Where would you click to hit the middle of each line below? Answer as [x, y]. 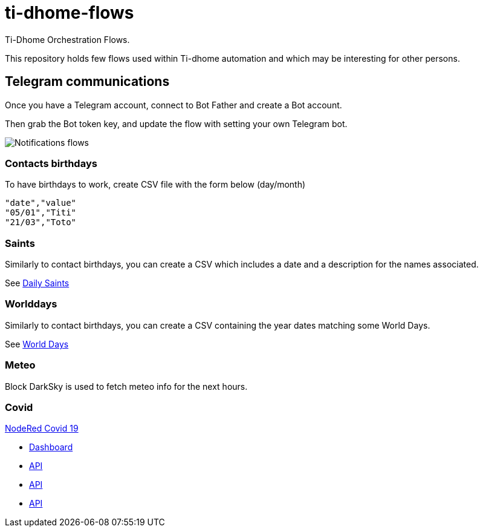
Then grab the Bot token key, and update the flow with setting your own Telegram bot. [176, 123]
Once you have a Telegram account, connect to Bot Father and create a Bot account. [173, 105]
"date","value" [41, 203]
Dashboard [51, 447]
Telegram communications [87, 82]
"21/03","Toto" [41, 222]
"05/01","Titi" [41, 213]
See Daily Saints [37, 283]
